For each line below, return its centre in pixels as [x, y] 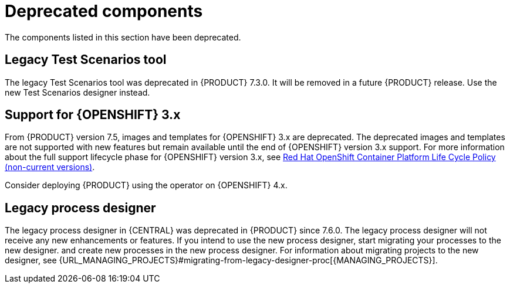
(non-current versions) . [50, 167]
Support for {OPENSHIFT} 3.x [93, 115]
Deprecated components [104, 11]
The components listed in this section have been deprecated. [123, 37]
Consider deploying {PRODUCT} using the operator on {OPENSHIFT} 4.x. [146, 185]
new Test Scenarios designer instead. [77, 92]
